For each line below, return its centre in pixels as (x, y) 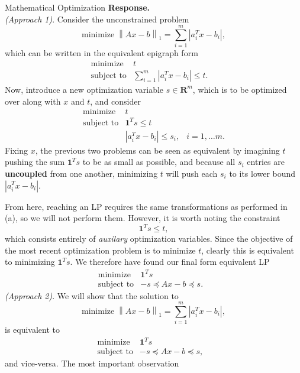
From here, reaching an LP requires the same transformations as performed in (146, 206)
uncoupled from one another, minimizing (81, 173)
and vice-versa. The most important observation (92, 363)
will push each (192, 173)
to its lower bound (262, 173)
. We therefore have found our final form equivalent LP (170, 262)
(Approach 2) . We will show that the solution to (92, 295)
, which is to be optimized (240, 89)
